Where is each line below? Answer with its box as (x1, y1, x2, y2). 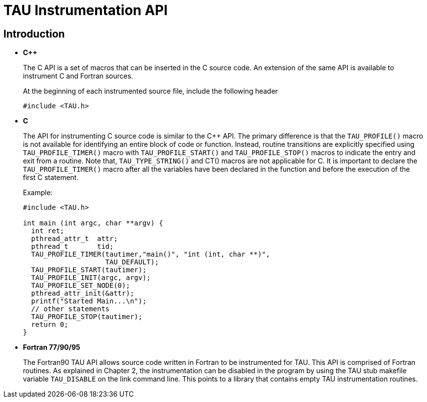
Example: (23, 188, 53, 197)
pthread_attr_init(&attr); (31, 289, 134, 298)
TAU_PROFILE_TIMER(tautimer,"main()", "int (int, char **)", (31, 250, 270, 259)
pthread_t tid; (31, 242, 114, 251)
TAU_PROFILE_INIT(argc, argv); (31, 274, 151, 282)
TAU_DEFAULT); (105, 258, 159, 266)
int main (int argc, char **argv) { (23, 219, 163, 227)
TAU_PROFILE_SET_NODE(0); (31, 281, 130, 290)
